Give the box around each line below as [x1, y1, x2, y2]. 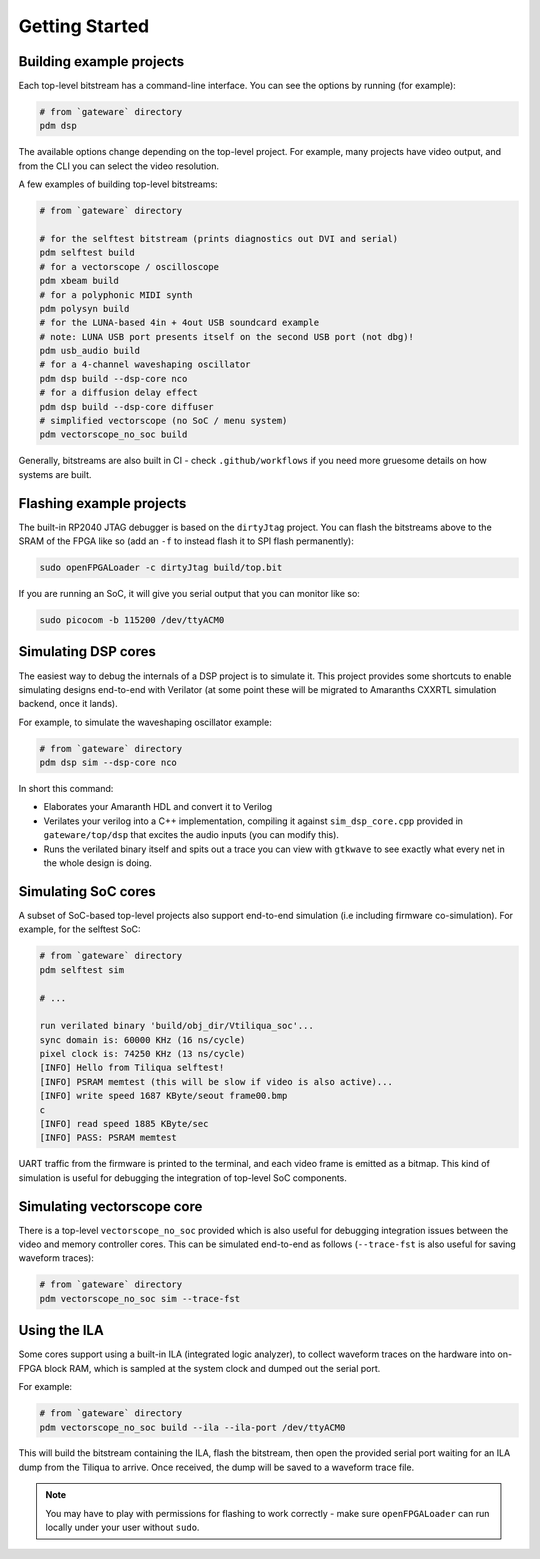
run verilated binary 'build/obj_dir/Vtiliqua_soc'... [39, 1020, 314, 1032]
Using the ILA [18, 1322, 104, 1339]
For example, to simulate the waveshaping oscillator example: [18, 716, 272, 728]
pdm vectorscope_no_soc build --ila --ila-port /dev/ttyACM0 [39, 1421, 346, 1433]
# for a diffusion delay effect [39, 387, 199, 399]
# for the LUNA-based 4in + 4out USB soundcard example [39, 317, 320, 329]
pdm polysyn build [39, 303, 130, 314]
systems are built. [18, 468, 92, 480]
